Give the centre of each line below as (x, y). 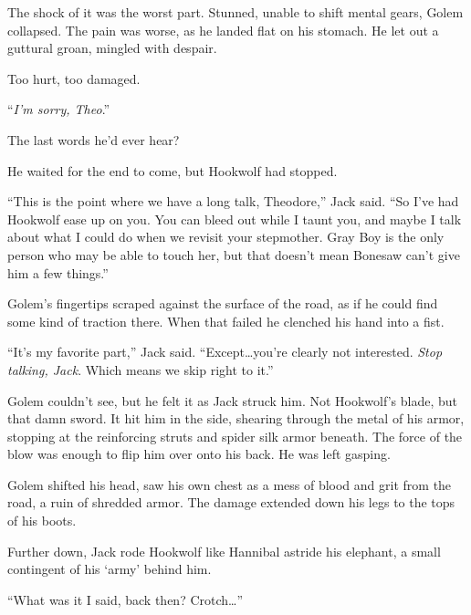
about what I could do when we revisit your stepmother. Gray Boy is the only (226, 237)
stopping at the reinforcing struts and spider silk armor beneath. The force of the (235, 436)
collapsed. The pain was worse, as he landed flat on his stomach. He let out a (223, 30)
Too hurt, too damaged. (74, 78)
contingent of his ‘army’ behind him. (110, 569)
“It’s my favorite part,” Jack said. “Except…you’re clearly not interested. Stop (225, 352)
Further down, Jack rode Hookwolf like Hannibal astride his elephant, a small (224, 551)
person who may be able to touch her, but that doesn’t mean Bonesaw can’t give (234, 254)
